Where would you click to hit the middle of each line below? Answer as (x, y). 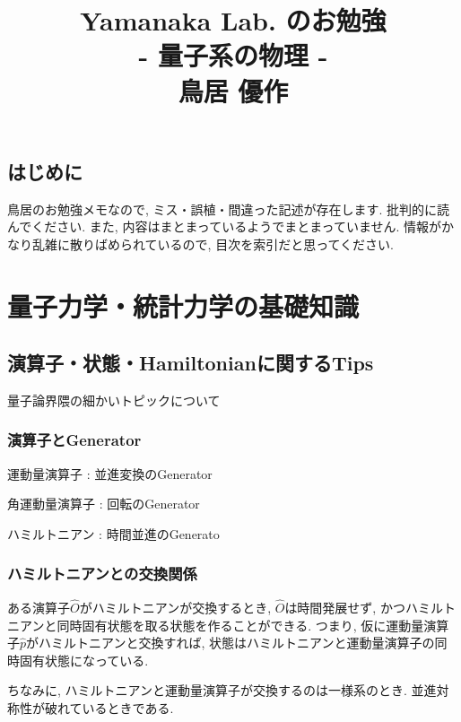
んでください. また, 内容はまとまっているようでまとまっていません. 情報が (225, 226)
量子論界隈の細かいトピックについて (114, 400)
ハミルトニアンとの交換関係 (102, 574)
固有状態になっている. (84, 660)
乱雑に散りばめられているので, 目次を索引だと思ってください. (213, 244)
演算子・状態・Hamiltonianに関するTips (191, 363)
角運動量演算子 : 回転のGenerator (104, 504)
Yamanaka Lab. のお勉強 (233, 20)
